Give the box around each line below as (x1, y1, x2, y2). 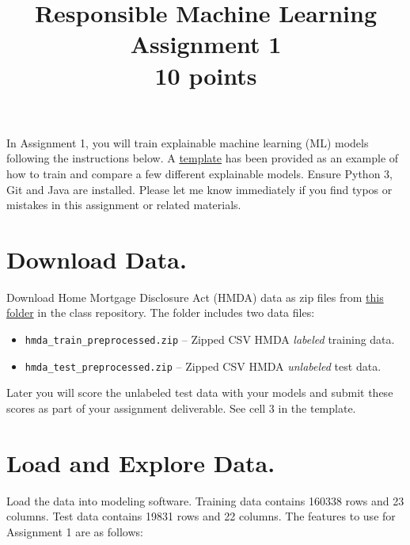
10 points (154, 59, 257, 91)
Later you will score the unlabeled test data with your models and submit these (6, 384, 393, 401)
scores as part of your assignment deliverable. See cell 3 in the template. (6, 399, 356, 416)
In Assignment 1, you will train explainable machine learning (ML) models (6, 134, 369, 151)
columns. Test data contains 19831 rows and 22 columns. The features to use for (6, 508, 396, 524)
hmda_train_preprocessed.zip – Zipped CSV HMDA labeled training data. (25, 331, 395, 348)
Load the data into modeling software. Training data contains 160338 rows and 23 (6, 492, 404, 509)
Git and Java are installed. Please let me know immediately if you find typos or (6, 181, 393, 197)
